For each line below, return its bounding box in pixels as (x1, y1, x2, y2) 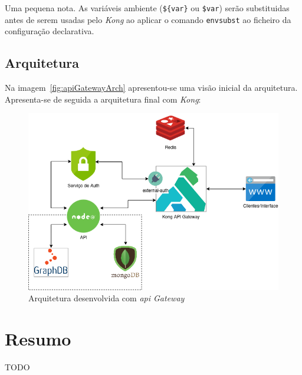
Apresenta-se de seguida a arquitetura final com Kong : (5, 93, 201, 105)
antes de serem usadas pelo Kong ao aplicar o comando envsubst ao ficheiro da (5, 13, 291, 25)
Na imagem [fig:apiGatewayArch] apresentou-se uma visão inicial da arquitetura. (5, 81, 298, 94)
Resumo (5, 327, 71, 351)
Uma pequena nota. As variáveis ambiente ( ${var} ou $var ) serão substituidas (5, 2, 290, 14)
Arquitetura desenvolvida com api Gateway (28, 292, 185, 304)
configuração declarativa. (5, 25, 94, 37)
